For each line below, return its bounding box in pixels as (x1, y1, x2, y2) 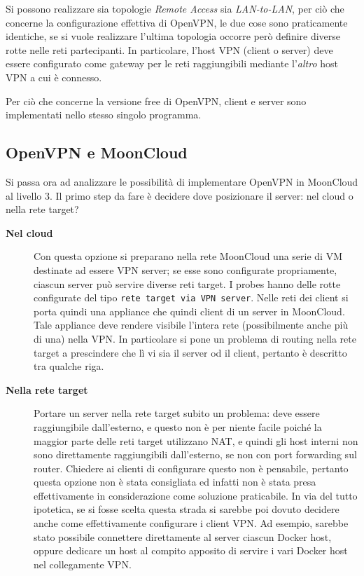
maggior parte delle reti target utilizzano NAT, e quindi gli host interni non (34, 433, 358, 448)
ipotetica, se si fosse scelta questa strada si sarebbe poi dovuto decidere (34, 502, 339, 516)
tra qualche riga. (34, 359, 104, 373)
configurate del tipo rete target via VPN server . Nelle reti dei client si (34, 290, 349, 305)
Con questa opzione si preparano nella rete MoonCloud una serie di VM (34, 249, 343, 263)
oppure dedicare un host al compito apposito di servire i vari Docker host (34, 543, 348, 558)
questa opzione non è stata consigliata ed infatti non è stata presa (34, 474, 316, 489)
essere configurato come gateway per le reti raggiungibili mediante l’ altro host (6, 56, 338, 71)
